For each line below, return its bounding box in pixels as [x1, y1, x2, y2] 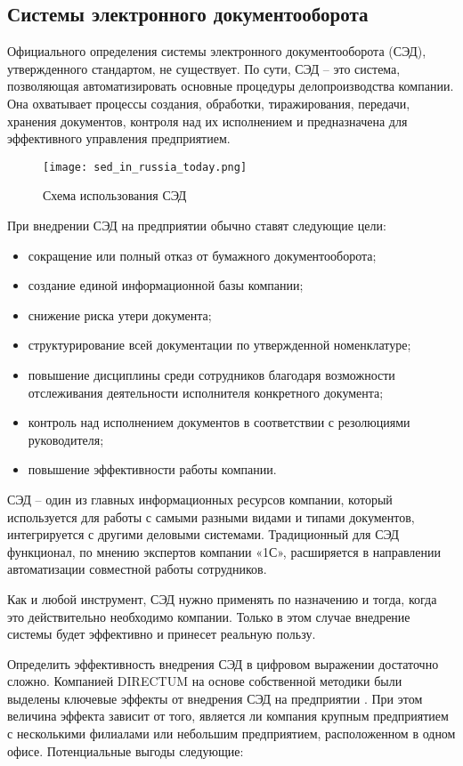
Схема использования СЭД [43, 186, 187, 205]
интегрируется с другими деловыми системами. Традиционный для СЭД [7, 525, 400, 544]
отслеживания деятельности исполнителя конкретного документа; [28, 383, 384, 401]
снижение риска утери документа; [28, 305, 212, 324]
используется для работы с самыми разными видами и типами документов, [7, 507, 415, 526]
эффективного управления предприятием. [7, 129, 231, 148]
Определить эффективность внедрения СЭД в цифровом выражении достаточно [7, 654, 439, 673]
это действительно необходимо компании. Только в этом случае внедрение [7, 607, 410, 625]
